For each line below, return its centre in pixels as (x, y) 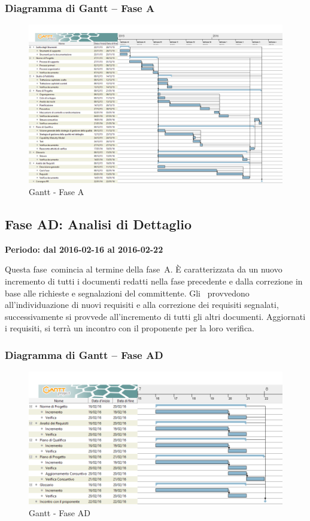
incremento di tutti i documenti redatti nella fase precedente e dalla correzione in (154, 281)
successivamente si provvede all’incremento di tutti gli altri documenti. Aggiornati (155, 316)
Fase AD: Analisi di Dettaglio (98, 224)
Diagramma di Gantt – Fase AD (84, 354)
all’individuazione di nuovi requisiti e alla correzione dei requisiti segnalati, (142, 305)
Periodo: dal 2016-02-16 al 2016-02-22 (84, 249)
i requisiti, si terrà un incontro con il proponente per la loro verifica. (130, 328)
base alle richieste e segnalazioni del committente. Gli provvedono (127, 293)
